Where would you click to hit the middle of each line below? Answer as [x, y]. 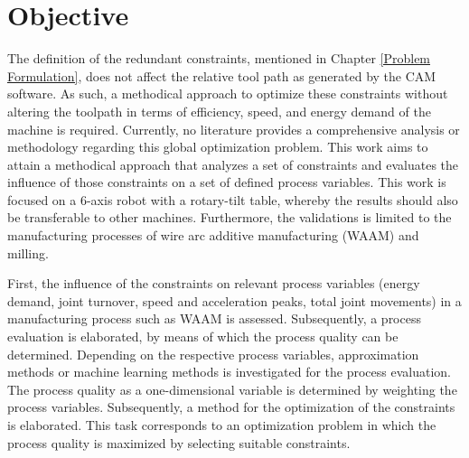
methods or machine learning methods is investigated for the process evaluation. [229, 372]
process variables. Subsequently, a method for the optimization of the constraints [231, 407]
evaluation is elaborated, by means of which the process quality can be [203, 336]
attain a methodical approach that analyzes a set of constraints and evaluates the [233, 164]
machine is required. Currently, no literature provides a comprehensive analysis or [234, 129]
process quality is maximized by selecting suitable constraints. [179, 442]
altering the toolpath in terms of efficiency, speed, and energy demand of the [219, 111]
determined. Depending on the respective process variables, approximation [213, 354]
